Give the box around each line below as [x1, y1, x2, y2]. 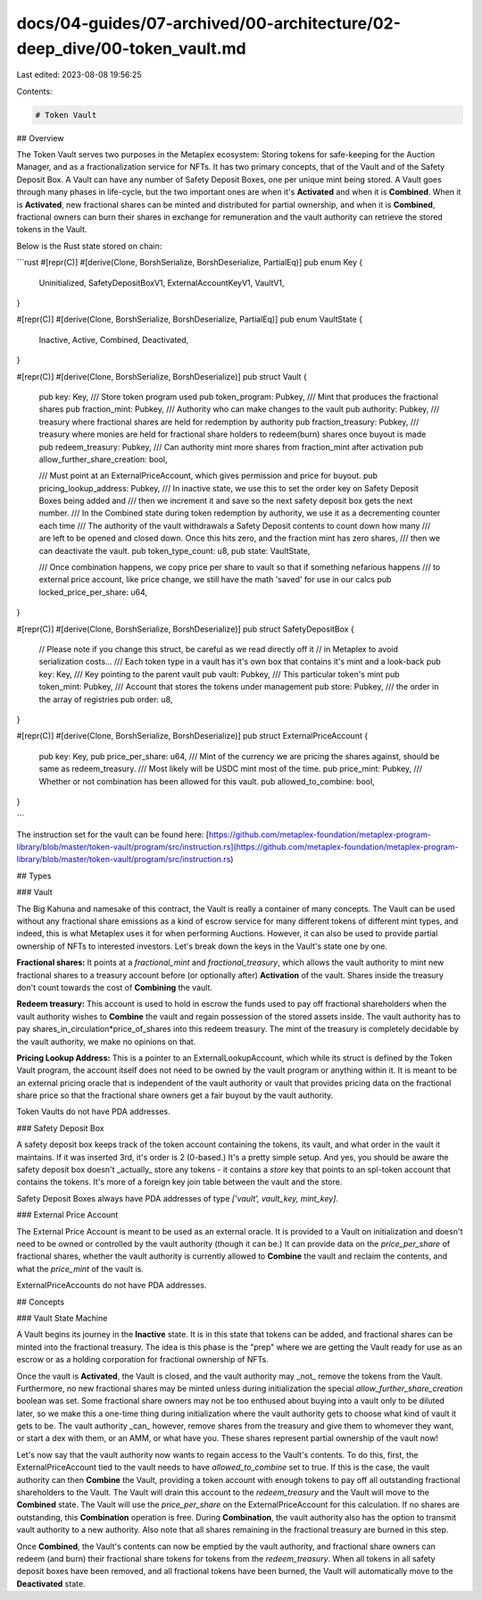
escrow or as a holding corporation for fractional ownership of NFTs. [16, 1354, 270, 1365]
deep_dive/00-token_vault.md [16, 38, 246, 58]
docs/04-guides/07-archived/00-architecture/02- [16, 13, 402, 33]
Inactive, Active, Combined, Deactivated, [38, 334, 189, 345]
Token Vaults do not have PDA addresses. [16, 1106, 170, 1117]
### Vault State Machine [16, 1312, 108, 1323]
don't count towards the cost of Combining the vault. [16, 982, 213, 993]
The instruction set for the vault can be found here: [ [16, 829, 210, 840]
